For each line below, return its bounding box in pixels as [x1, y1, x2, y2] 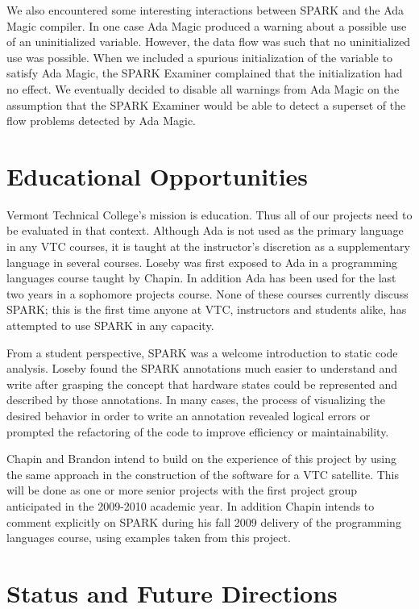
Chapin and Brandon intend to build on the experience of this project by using [6, 450, 396, 467]
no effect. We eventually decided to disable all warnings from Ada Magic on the [6, 80, 400, 97]
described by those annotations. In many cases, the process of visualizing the [6, 391, 386, 408]
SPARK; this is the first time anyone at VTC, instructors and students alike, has [6, 301, 407, 318]
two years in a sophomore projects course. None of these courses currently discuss [6, 285, 409, 302]
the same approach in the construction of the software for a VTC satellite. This [6, 465, 400, 482]
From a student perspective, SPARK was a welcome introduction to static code [6, 344, 398, 361]
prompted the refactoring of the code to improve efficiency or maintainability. [6, 423, 389, 440]
